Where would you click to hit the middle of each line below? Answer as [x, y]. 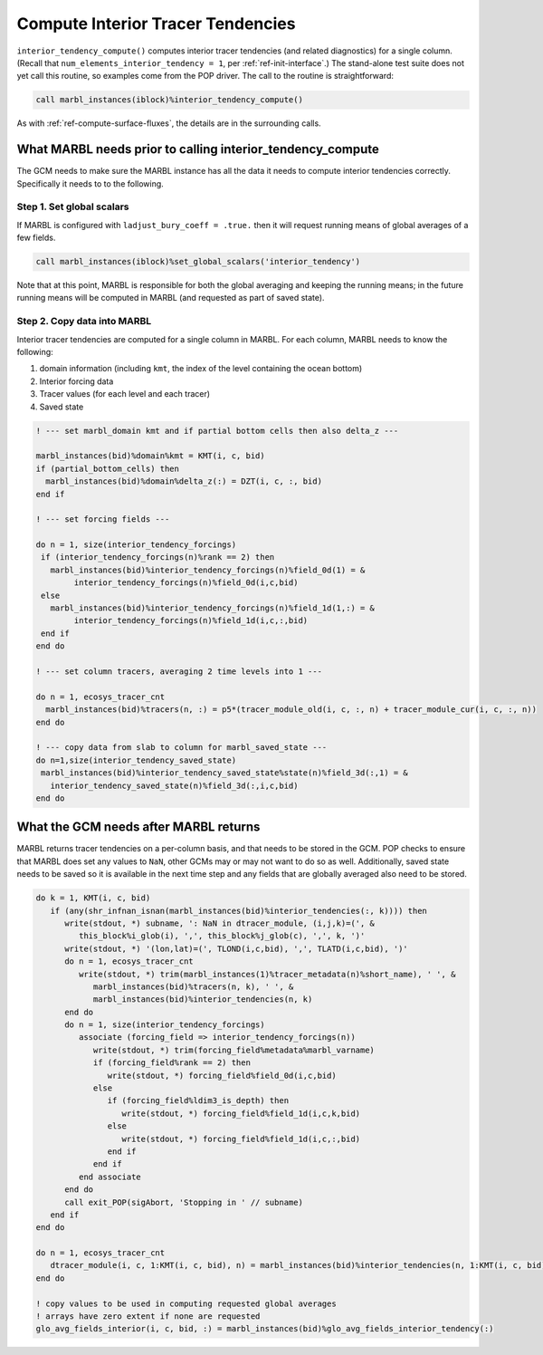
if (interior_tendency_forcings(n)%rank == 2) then [158, 557]
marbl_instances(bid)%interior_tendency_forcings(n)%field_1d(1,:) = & [213, 608]
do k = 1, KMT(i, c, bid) [93, 898]
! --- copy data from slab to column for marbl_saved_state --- [181, 748]
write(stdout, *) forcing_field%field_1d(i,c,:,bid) [241, 1139]
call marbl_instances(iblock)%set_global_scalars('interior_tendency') [198, 262]
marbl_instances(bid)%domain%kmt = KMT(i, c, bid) [151, 456]
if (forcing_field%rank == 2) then [171, 1063]
